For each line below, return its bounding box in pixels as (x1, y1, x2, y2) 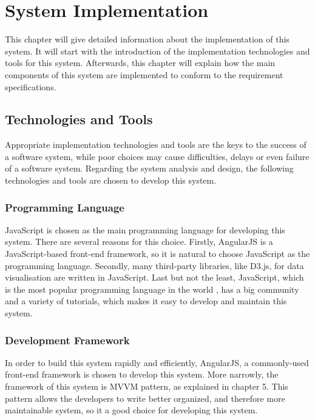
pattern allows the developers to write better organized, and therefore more (5, 392, 285, 404)
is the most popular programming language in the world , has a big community (5, 282, 299, 295)
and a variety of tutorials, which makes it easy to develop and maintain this (5, 295, 287, 307)
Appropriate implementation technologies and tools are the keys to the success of (5, 138, 307, 151)
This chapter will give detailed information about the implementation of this (5, 33, 290, 45)
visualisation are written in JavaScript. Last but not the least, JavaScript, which (5, 271, 304, 284)
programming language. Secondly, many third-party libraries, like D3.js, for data (5, 259, 304, 272)
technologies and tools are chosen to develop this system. (5, 174, 217, 187)
